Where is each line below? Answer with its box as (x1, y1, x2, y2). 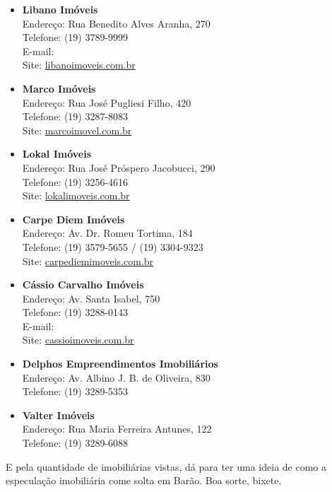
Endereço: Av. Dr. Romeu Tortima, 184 (22, 225, 193, 240)
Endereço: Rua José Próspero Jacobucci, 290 (22, 160, 215, 175)
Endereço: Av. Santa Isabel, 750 (22, 291, 160, 305)
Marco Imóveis (22, 81, 96, 95)
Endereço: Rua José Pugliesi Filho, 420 (22, 95, 191, 110)
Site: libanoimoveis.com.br (22, 57, 136, 72)
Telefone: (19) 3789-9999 (22, 30, 129, 45)
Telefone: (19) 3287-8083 (22, 109, 129, 124)
